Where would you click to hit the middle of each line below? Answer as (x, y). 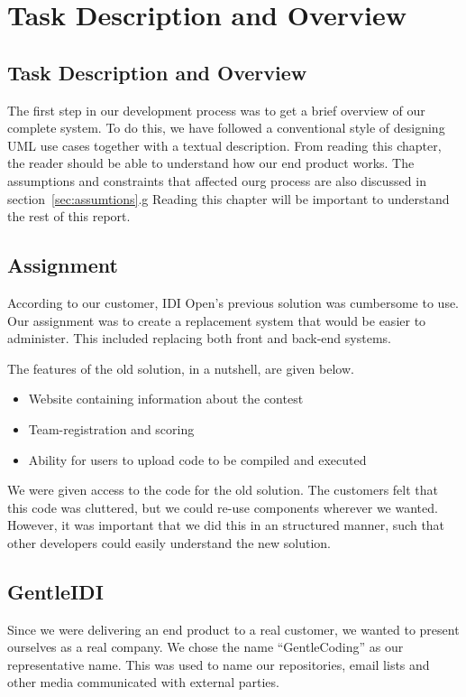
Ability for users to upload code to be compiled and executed (197, 459)
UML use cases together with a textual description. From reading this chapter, (224, 145)
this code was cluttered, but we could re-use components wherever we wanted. (223, 507)
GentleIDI (55, 591)
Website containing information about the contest (166, 399)
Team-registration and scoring (111, 428)
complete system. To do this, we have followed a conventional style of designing (226, 128)
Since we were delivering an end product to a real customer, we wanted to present (233, 629)
